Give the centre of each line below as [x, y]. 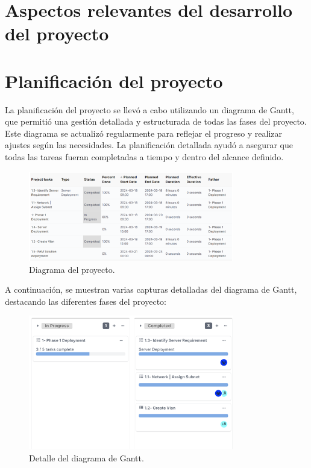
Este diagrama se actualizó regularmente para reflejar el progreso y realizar [144, 133]
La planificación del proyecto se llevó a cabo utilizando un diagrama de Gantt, [149, 109]
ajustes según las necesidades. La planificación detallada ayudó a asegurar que [149, 145]
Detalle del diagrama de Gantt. [86, 457]
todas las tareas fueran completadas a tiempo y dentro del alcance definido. [144, 157]
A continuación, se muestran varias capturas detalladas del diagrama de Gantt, [151, 289]
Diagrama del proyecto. [72, 269]
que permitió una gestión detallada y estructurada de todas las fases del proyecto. [156, 121]
